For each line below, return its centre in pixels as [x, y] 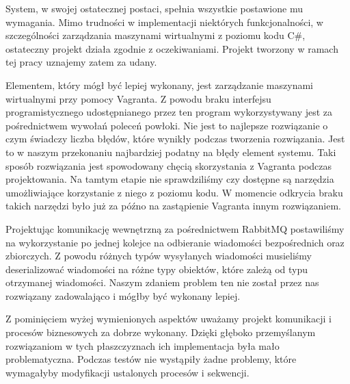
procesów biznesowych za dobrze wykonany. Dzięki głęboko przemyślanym [161, 332]
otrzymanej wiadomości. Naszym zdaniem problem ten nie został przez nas [162, 282]
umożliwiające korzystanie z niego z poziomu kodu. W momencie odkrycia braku [174, 192]
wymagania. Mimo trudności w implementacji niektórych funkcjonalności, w [164, 22]
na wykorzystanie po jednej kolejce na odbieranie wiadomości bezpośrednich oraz [175, 242]
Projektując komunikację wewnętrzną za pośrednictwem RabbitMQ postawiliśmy [175, 228]
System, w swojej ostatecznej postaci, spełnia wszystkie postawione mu [154, 8]
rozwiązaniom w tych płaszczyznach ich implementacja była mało [143, 345]
